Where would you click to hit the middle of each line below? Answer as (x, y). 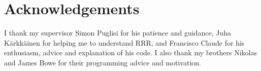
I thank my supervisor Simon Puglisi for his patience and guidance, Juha (118, 33)
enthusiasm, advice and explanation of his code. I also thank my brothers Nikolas (130, 52)
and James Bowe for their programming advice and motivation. (103, 62)
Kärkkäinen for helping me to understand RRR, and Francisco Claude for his (124, 42)
